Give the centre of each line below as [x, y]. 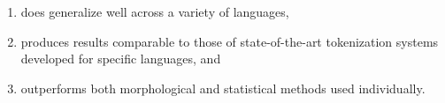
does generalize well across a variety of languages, [155, 11]
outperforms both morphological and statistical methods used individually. [223, 88]
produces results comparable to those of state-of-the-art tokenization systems [230, 41]
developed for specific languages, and [121, 59]
